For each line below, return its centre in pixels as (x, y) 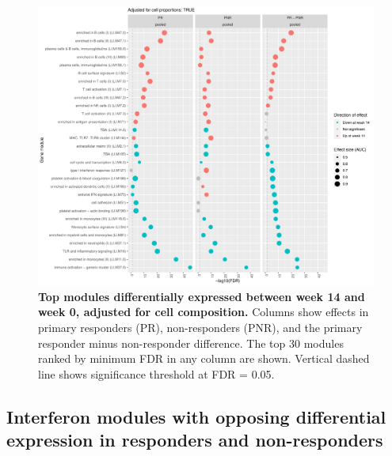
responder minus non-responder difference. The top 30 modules (191, 343)
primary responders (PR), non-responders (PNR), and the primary (200, 327)
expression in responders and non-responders (195, 440)
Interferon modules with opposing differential (196, 416)
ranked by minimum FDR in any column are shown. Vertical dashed (204, 358)
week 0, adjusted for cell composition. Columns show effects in (204, 312)
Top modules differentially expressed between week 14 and (202, 296)
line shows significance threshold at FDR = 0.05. (156, 373)
